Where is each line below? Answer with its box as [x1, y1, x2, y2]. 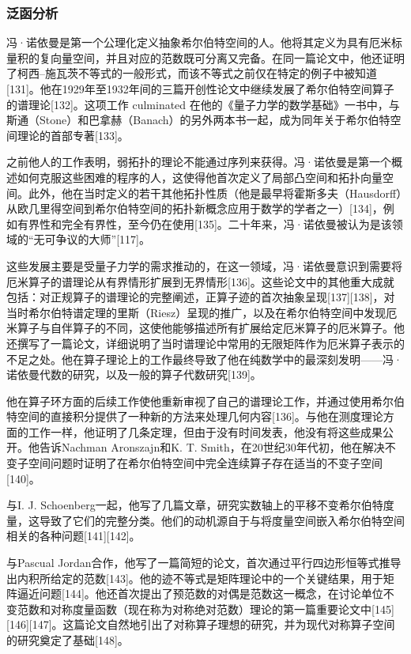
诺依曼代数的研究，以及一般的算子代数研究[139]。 [6, 366, 262, 383]
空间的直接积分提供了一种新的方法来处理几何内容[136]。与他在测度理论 [17, 408, 383, 425]
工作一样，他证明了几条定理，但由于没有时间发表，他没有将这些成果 [28, 423, 383, 440]
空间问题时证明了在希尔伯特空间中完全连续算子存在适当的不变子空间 [28, 455, 383, 471]
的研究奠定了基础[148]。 [6, 632, 129, 648]
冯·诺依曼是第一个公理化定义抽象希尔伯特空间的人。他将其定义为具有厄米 [6, 34, 391, 51]
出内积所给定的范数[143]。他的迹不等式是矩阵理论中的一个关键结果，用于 [6, 569, 383, 586]
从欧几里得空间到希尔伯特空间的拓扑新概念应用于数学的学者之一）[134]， [6, 200, 383, 217]
